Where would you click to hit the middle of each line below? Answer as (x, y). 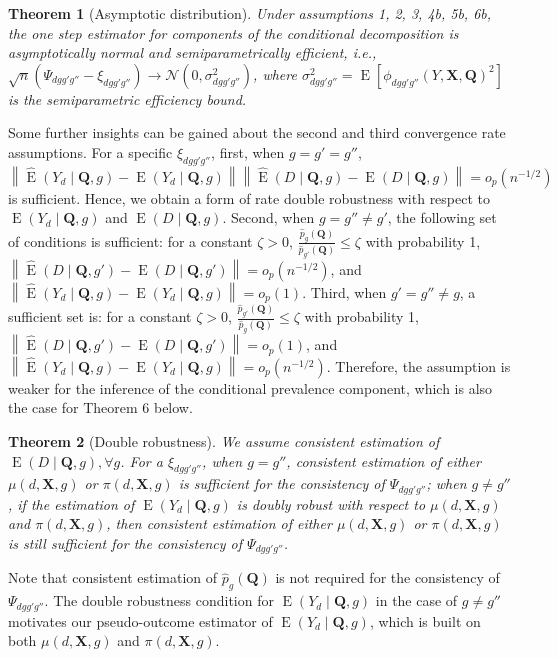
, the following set (442, 217)
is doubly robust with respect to (331, 503)
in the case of (416, 600)
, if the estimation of (71, 503)
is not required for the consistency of (387, 577)
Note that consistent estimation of (113, 577)
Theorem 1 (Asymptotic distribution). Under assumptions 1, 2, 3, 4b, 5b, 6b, (250, 13)
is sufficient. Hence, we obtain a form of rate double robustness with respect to (249, 197)
